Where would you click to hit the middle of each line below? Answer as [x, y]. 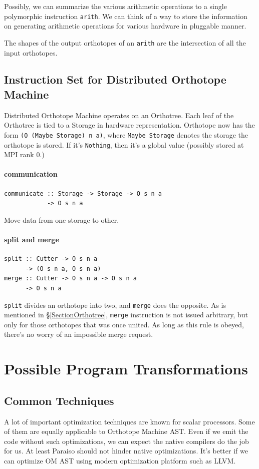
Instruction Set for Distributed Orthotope [115, 79]
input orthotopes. [31, 52]
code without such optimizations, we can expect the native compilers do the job [126, 441]
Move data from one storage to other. [62, 219]
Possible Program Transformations [126, 369]
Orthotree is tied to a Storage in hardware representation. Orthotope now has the [129, 125]
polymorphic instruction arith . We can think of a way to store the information [126, 16]
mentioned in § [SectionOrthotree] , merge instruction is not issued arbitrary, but [126, 315]
